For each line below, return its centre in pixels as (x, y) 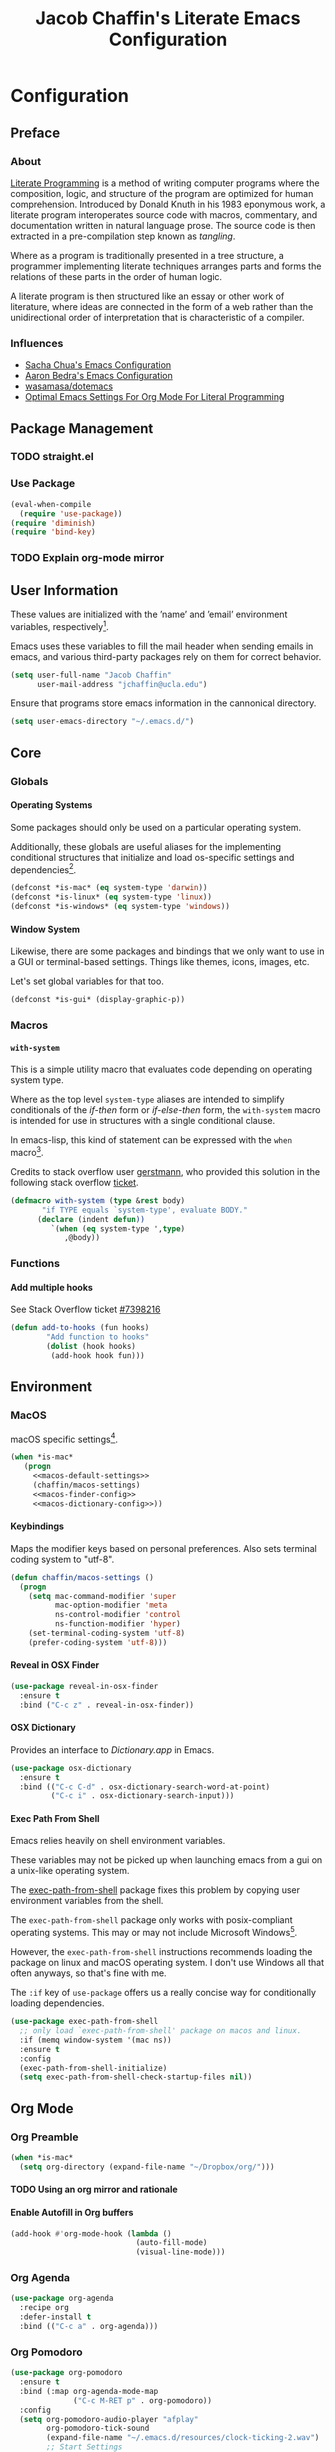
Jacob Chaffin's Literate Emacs (168, 18)
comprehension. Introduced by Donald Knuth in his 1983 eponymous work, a (168, 204)
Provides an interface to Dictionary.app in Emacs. (112, 1749)
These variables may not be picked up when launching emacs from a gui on (166, 1860)
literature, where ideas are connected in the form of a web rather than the (162, 306)
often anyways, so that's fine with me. (88, 1973)
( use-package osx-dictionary (71, 1768)
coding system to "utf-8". (62, 1559)
